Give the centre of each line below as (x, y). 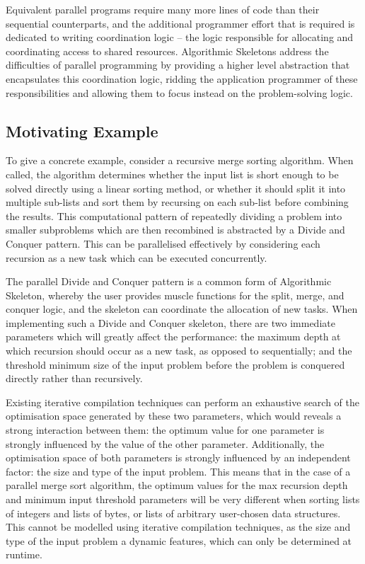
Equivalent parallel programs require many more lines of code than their (163, 9)
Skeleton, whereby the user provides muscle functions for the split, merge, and (175, 295)
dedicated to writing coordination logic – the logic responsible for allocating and (180, 37)
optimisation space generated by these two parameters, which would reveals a (174, 416)
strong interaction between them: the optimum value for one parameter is (165, 430)
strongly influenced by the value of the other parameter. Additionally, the (165, 443)
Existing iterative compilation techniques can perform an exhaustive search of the (182, 402)
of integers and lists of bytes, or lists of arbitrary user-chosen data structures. (173, 513)
